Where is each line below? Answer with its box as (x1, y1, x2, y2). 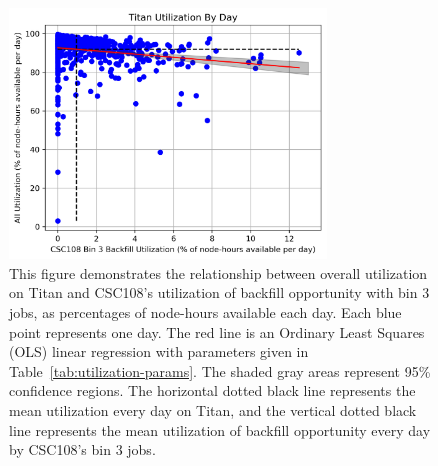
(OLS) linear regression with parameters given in (9, 341, 309, 362)
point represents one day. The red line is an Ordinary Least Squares (9, 321, 425, 342)
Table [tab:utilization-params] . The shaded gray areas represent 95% (9, 360, 431, 381)
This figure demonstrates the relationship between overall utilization (9, 262, 428, 283)
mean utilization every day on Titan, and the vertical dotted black (9, 399, 417, 420)
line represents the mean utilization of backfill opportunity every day (9, 419, 431, 440)
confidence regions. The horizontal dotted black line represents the (9, 380, 416, 401)
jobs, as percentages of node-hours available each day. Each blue (9, 302, 402, 322)
